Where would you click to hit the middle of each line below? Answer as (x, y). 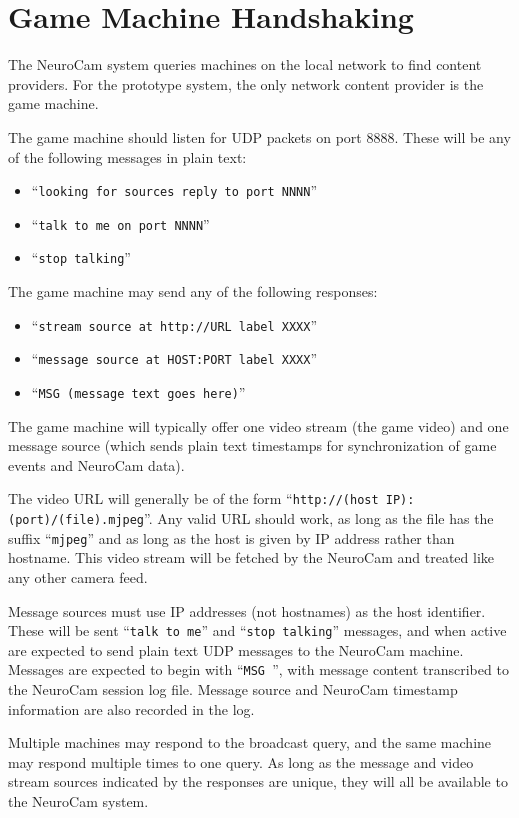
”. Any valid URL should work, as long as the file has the (319, 518)
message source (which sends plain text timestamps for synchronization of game (252, 445)
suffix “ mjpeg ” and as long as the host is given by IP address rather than (231, 537)
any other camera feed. (78, 576)
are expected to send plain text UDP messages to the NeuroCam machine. (236, 649)
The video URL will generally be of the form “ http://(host (193, 498)
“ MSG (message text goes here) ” (138, 391)
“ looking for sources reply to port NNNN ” (174, 190)
